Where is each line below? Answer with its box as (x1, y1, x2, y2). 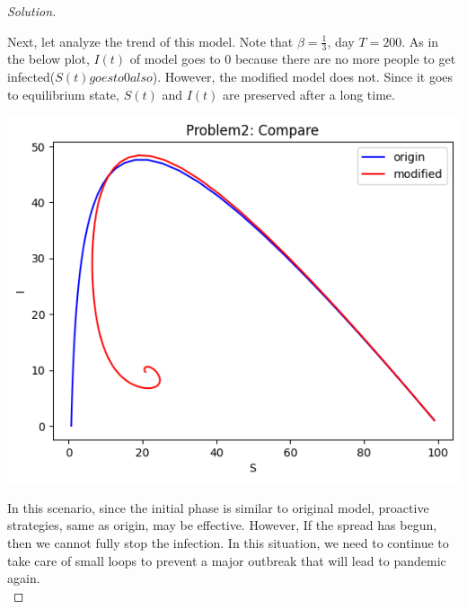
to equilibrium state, (7, 84, 119, 103)
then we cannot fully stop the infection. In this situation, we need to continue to (7, 534, 449, 552)
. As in (401, 31, 439, 50)
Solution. (7, 2, 57, 20)
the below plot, (7, 49, 90, 68)
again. (7, 569, 40, 587)
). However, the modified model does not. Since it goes (152, 67, 454, 86)
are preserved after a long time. (223, 84, 395, 103)
